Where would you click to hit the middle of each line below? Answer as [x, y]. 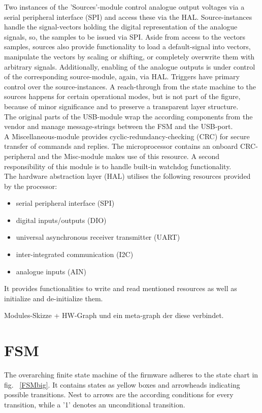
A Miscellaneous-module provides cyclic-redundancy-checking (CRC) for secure [127, 136]
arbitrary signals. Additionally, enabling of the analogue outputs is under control [130, 66]
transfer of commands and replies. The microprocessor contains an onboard [121, 146]
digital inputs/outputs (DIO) [61, 220]
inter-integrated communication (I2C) [75, 254]
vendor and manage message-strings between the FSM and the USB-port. [119, 126]
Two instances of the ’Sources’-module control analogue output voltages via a [124, 7]
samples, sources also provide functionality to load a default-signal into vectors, [127, 46]
